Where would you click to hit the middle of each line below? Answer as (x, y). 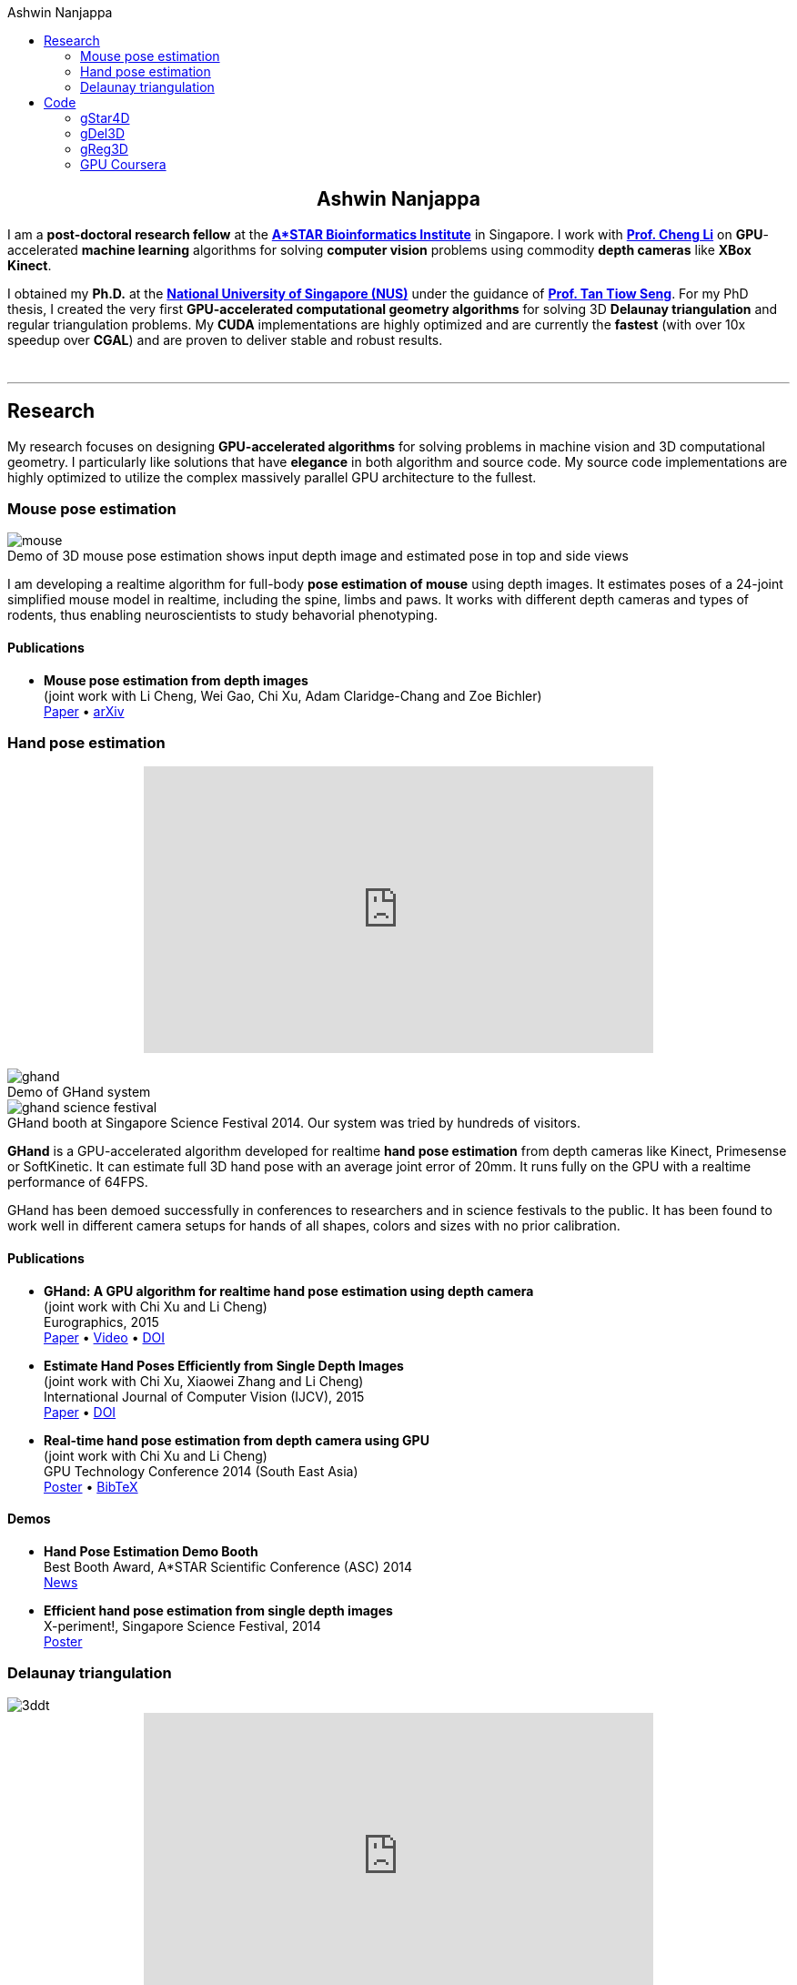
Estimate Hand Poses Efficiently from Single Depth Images (224, 1365)
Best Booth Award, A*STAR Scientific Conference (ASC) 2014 (228, 1566)
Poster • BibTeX (91, 1486)
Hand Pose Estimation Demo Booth (151, 1551)
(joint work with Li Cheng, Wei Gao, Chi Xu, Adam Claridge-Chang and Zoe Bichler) (293, 695)
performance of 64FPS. (78, 1182)
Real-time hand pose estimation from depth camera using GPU (237, 1440)
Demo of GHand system (79, 1092)
